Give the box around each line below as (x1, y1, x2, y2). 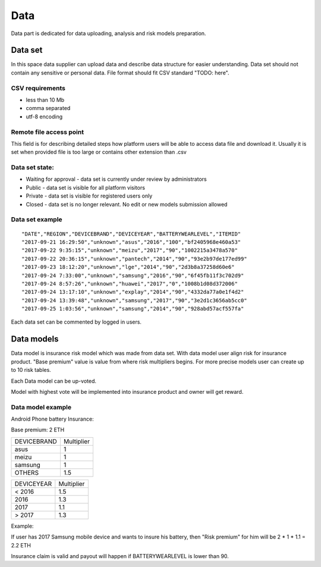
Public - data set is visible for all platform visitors (26, 184, 146, 191)
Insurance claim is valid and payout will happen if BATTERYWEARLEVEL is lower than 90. (11, 553, 229, 560)
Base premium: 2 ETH (11, 426, 65, 434)
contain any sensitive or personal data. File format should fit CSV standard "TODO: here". (11, 69, 229, 76)
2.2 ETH (11, 541, 31, 549)
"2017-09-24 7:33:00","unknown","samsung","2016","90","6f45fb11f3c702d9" (21, 272, 244, 279)
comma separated (26, 105, 71, 112)
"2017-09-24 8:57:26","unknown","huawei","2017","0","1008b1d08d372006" (21, 280, 238, 287)
